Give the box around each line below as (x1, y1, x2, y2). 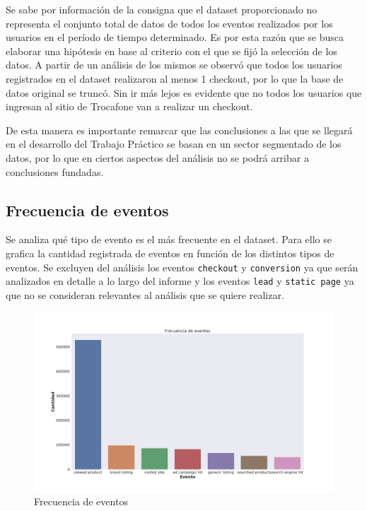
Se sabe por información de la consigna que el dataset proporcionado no (6, 2, 318, 16)
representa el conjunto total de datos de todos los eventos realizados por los (6, 16, 333, 30)
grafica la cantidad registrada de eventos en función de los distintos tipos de (6, 245, 334, 260)
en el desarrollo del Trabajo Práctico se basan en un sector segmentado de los (6, 136, 342, 151)
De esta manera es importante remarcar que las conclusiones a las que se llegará (6, 122, 353, 137)
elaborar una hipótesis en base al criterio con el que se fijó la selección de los (6, 43, 337, 58)
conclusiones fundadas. (6, 164, 104, 179)
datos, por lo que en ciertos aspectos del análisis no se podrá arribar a (6, 150, 309, 165)
